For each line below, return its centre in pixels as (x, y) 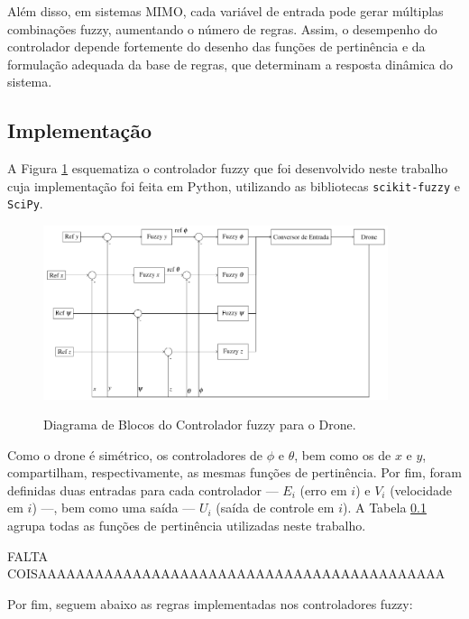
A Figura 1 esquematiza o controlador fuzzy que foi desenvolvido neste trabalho (228, 168)
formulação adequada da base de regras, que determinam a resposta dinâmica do (230, 64)
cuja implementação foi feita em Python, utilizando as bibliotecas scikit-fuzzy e (234, 185)
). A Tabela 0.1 (385, 508)
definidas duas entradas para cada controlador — (143, 490)
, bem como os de (343, 454)
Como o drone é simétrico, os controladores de (135, 454)
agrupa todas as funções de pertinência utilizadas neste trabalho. (187, 526)
